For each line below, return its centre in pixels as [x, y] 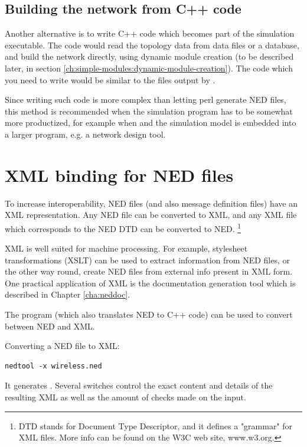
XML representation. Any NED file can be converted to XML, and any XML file [151, 215]
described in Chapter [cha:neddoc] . [68, 294]
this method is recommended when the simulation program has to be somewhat [149, 111]
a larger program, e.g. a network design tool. [85, 134]
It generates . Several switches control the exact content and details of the [139, 385]
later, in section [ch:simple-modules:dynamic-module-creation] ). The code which [149, 68]
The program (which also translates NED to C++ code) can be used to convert [149, 314]
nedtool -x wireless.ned [53, 366]
